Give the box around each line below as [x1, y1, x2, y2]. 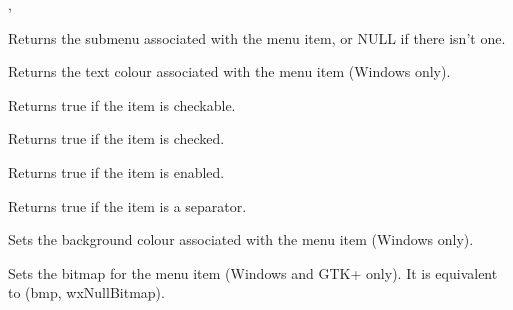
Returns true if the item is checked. [8, 128, 225, 149]
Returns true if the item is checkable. [8, 94, 236, 115]
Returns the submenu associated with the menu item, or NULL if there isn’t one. [8, 27, 506, 48]
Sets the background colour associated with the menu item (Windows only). [8, 229, 474, 250]
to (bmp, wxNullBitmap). [8, 282, 165, 303]
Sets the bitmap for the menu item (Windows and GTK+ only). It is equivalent [8, 262, 498, 283]
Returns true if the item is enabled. [8, 161, 225, 182]
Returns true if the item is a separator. [8, 195, 247, 216]
